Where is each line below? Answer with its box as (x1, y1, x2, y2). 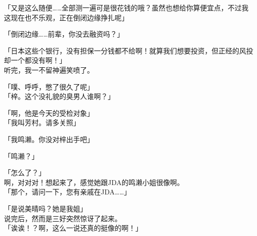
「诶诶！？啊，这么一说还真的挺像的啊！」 (4, 223, 142, 233)
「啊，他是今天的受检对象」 (4, 107, 94, 118)
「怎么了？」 (4, 167, 45, 178)
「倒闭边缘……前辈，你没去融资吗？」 (4, 29, 124, 39)
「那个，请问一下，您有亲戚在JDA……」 (4, 187, 131, 197)
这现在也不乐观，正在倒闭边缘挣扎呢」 (4, 12, 128, 22)
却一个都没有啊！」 (4, 55, 66, 65)
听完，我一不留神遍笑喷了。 (4, 64, 94, 75)
